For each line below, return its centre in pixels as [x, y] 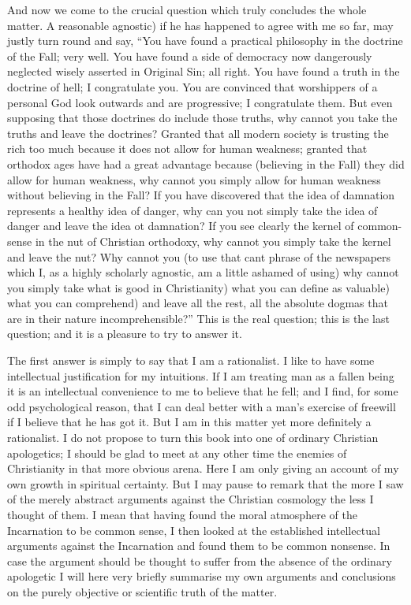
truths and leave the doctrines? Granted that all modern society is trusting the [198, 133]
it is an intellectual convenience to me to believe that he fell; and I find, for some [203, 391]
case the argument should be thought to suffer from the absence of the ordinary [200, 560]
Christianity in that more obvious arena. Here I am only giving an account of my [203, 468]
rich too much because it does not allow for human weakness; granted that [187, 148]
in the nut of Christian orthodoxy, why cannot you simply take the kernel [213, 241]
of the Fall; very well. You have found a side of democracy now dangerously [190, 56]
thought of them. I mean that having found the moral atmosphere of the [182, 514]
